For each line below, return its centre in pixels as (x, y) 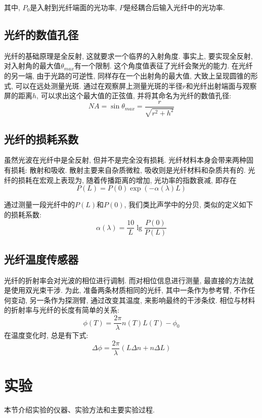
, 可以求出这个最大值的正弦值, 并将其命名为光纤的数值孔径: (134, 96)
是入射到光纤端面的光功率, (74, 7)
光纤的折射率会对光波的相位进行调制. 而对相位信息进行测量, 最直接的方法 (125, 280)
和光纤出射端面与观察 (221, 85)
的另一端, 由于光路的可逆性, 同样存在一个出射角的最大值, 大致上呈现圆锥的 (127, 75)
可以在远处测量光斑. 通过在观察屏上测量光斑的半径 (99, 85)
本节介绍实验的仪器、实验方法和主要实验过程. (79, 409)
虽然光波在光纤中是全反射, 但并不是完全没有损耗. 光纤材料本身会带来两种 (125, 160)
